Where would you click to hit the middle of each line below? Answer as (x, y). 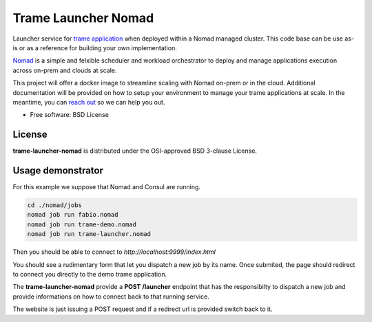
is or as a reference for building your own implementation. (95, 47)
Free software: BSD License (70, 115)
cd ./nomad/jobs (55, 205)
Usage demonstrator (58, 171)
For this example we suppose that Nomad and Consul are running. (107, 187)
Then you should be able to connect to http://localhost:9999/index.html (114, 252)
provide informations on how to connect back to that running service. (111, 297)
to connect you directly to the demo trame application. (90, 275)
